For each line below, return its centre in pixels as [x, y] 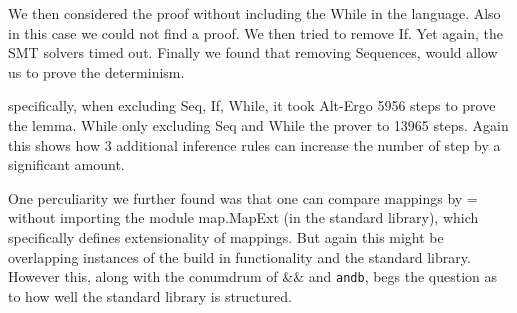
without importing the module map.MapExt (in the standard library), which [243, 217]
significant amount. [66, 164]
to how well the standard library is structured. [150, 295]
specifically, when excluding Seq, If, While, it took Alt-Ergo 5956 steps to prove [252, 105]
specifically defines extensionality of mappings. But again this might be [226, 236]
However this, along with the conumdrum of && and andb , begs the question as [253, 276]
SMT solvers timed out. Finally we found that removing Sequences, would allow [253, 52]
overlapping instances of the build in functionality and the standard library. [239, 256]
